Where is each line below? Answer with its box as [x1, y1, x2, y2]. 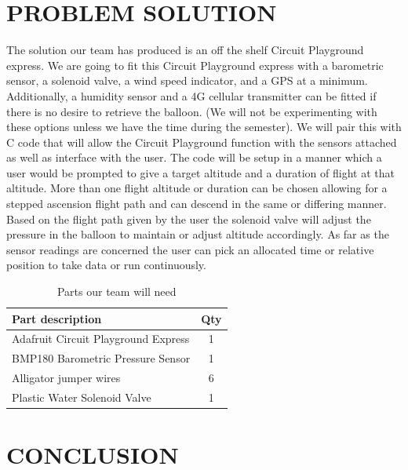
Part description [12, 310, 102, 326]
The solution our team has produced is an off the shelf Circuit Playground [6, 42, 364, 58]
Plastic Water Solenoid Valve [12, 389, 151, 405]
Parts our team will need [56, 283, 177, 300]
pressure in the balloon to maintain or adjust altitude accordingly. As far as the [6, 226, 389, 242]
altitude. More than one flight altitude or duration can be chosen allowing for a [6, 180, 388, 196]
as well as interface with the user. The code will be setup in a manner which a [6, 149, 382, 166]
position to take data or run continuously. [6, 257, 206, 273]
